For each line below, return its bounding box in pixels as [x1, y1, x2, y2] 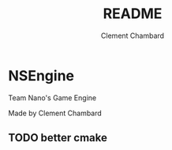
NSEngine [8, 66, 75, 84]
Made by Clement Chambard [8, 108, 103, 118]
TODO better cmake [8, 131, 108, 144]
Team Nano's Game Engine [8, 92, 97, 103]
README [103, 5, 163, 23]
